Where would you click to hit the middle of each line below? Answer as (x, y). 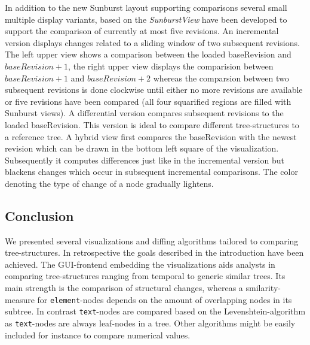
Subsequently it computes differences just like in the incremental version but (145, 160)
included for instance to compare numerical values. (98, 335)
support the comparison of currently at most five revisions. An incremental (142, 31)
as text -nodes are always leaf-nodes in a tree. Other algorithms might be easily (150, 323)
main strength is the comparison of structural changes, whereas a (124, 288)
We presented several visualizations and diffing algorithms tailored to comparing (152, 240)
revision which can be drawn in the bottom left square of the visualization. (142, 148)
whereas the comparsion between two (221, 78)
